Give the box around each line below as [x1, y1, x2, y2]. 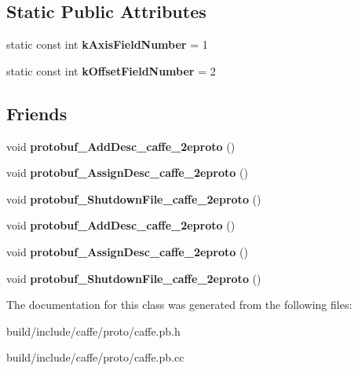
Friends [6, 101, 68, 125]
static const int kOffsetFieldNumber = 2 [6, 62, 216, 79]
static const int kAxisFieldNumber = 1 [6, 36, 208, 53]
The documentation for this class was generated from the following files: [6, 296, 353, 313]
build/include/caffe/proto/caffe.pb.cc [6, 349, 184, 365]
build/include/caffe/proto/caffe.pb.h [6, 322, 181, 339]
